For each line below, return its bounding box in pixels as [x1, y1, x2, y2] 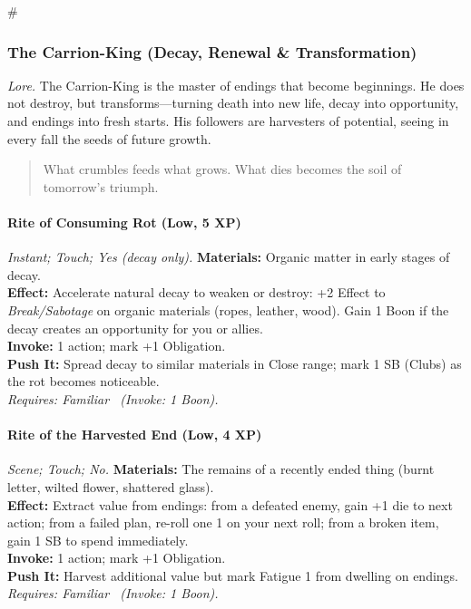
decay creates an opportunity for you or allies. [7, 318, 263, 337]
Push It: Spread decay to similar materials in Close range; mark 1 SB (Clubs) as [7, 353, 462, 372]
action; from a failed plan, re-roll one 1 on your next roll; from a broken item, [7, 513, 439, 532]
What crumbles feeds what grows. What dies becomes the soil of [43, 159, 402, 179]
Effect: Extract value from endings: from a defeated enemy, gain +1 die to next [7, 495, 453, 514]
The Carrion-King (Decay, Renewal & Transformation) [7, 40, 417, 63]
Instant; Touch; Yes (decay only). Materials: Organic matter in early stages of [7, 247, 450, 266]
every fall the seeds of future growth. [7, 129, 211, 148]
